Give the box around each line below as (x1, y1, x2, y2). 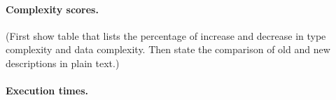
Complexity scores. (6, 1, 99, 16)
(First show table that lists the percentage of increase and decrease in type (6, 28, 326, 43)
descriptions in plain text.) (6, 55, 120, 70)
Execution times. (6, 83, 88, 98)
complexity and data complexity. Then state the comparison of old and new (6, 42, 330, 57)
